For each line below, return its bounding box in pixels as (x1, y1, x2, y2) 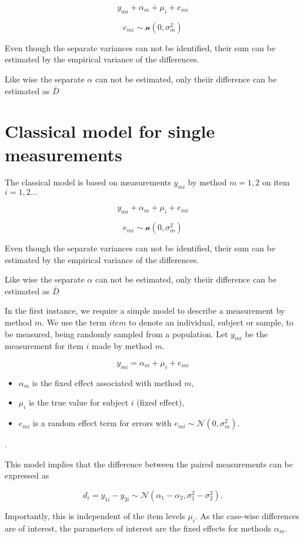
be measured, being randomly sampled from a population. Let (5, 327, 228, 340)
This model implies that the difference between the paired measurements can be (5, 457, 293, 470)
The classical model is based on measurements (5, 176, 171, 188)
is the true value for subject (29, 396, 129, 409)
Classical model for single (5, 119, 215, 143)
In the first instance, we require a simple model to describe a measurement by (5, 304, 285, 317)
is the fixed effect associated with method (32, 376, 182, 388)
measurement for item (5, 340, 83, 352)
